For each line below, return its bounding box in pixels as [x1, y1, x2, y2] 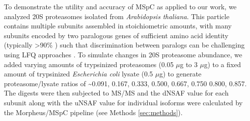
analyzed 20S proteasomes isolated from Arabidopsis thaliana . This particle [4, 11, 229, 21]
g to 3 [180, 59, 198, 69]
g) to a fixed [204, 59, 241, 69]
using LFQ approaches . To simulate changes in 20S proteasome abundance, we [4, 49, 242, 59]
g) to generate [159, 69, 202, 79]
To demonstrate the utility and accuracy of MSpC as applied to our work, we [4, 1, 237, 11]
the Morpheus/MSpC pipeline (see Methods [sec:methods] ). [4, 107, 183, 117]
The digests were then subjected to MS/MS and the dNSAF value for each [4, 88, 229, 98]
